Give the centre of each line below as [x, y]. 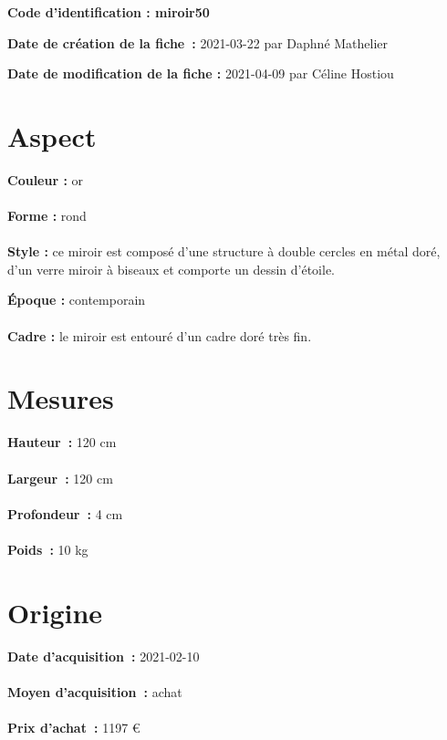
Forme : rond [47, 216]
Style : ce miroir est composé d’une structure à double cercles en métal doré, [224, 251]
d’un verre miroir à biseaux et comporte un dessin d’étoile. [171, 269]
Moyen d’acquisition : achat [95, 691]
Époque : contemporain [77, 300]
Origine [55, 612]
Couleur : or [46, 179]
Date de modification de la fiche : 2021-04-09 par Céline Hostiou [201, 73]
